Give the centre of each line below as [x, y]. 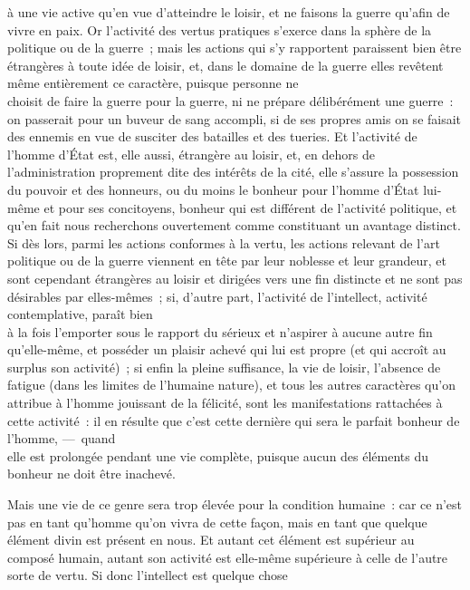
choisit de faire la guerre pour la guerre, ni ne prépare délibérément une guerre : [230, 100]
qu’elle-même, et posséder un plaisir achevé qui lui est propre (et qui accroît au [227, 349]
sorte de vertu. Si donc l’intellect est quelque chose [148, 575]
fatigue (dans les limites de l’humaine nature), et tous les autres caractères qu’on [231, 385]
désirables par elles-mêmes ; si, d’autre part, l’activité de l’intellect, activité [217, 296]
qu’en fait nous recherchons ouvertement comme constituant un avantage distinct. [234, 225]
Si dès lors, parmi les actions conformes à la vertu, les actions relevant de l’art [224, 242]
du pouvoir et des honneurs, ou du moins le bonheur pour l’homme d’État [213, 189]
